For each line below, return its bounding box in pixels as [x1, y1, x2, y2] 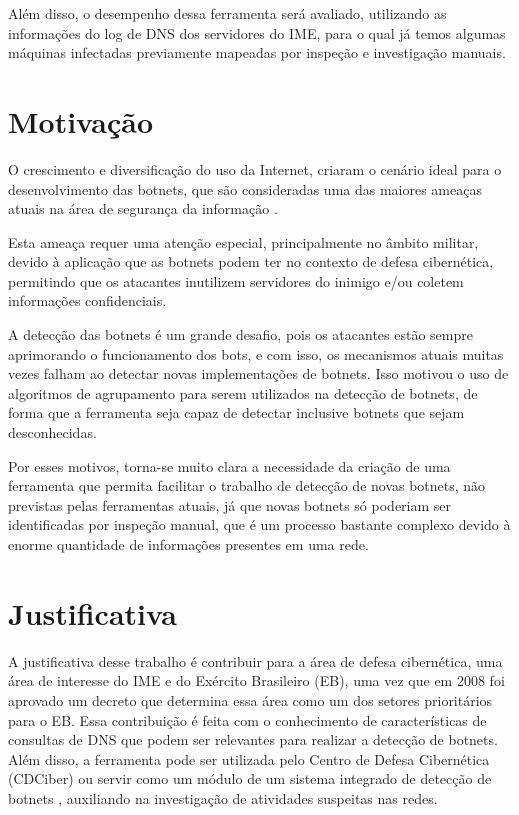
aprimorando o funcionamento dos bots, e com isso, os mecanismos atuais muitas [8, 343, 504, 364]
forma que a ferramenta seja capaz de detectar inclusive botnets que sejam [8, 402, 465, 423]
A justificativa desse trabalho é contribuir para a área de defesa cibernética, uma [8, 650, 503, 671]
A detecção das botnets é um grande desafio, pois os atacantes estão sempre [8, 324, 473, 345]
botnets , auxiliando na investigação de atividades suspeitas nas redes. [8, 787, 438, 808]
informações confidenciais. [8, 290, 167, 311]
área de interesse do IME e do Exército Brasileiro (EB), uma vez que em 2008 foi [8, 670, 505, 691]
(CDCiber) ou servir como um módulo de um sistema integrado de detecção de [8, 768, 492, 789]
